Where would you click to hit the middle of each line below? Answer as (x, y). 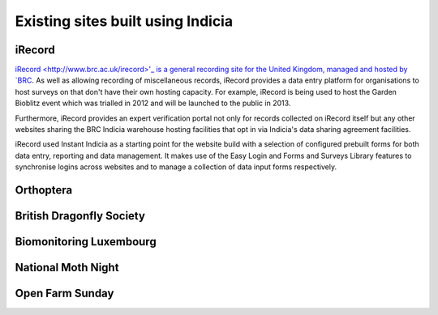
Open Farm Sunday (64, 294)
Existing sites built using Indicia (124, 21)
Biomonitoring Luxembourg (86, 242)
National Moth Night (67, 268)
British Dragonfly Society (80, 216)
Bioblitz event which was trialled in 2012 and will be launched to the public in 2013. (153, 103)
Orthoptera (44, 190)
